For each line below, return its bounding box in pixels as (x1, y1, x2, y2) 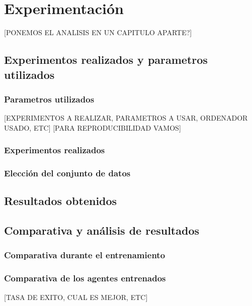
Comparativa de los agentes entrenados (4, 272, 166, 284)
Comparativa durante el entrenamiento (4, 249, 165, 261)
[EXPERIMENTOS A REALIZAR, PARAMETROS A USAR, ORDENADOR (4, 113, 248, 123)
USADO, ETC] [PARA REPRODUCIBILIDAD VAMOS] (4, 122, 181, 133)
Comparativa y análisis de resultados (4, 223, 200, 238)
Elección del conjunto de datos (4, 167, 131, 179)
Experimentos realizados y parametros (4, 52, 208, 67)
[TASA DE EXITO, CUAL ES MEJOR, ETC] (4, 291, 148, 302)
